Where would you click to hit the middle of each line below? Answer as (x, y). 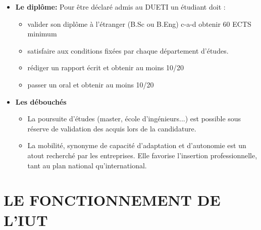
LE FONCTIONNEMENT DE (112, 200)
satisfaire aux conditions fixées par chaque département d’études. (128, 50)
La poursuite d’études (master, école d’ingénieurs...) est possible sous (134, 119)
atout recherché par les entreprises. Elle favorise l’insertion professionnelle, (142, 155)
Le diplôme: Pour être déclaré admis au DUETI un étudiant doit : (120, 7)
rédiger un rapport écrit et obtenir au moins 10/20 (106, 67)
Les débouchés (41, 101)
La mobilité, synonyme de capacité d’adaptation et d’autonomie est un (137, 145)
